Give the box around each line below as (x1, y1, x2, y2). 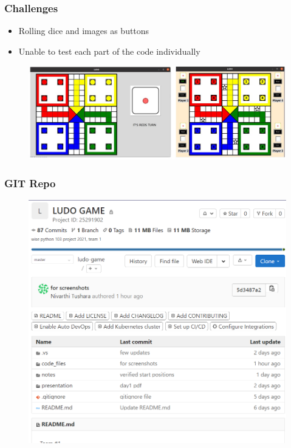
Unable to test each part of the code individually (18, 44, 200, 57)
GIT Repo (4, 175, 56, 190)
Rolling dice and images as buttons (18, 24, 149, 37)
